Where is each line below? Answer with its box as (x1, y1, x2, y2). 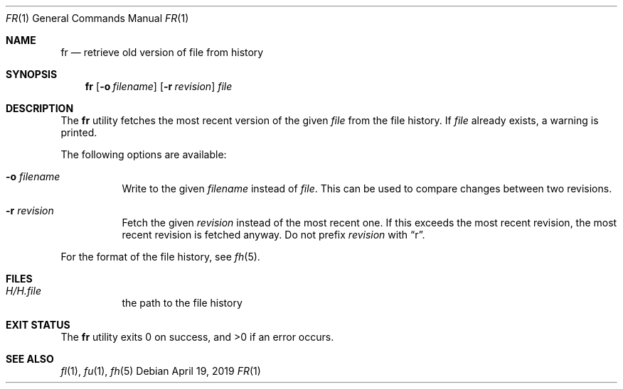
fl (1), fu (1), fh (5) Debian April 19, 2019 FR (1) (60, 365, 261, 377)
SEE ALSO (6, 353, 54, 365)
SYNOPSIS (6, 68, 58, 80)
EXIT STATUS (6, 319, 70, 331)
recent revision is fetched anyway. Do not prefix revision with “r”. (122, 229, 425, 241)
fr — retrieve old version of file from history (60, 46, 264, 58)
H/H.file (6, 285, 41, 297)
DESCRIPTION (6, 102, 74, 114)
